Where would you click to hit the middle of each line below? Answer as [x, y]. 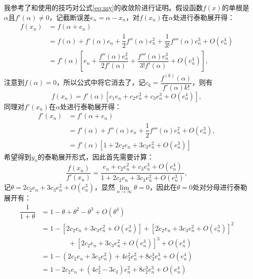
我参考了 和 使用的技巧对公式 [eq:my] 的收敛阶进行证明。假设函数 [103, 7]
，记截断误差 [70, 17]
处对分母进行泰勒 [220, 187]
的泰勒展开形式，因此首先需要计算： [96, 156]
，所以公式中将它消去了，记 [101, 82]
